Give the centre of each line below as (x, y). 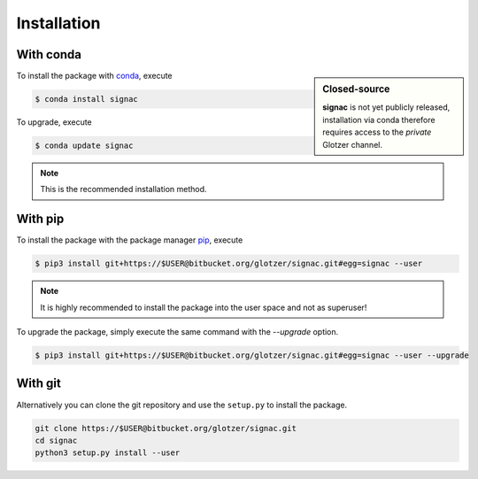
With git (39, 384)
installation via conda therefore (379, 120)
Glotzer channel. (352, 144)
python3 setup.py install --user (108, 453)
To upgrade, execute (54, 122)
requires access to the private (377, 132)
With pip (40, 219)
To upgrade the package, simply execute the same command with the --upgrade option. (177, 332)
